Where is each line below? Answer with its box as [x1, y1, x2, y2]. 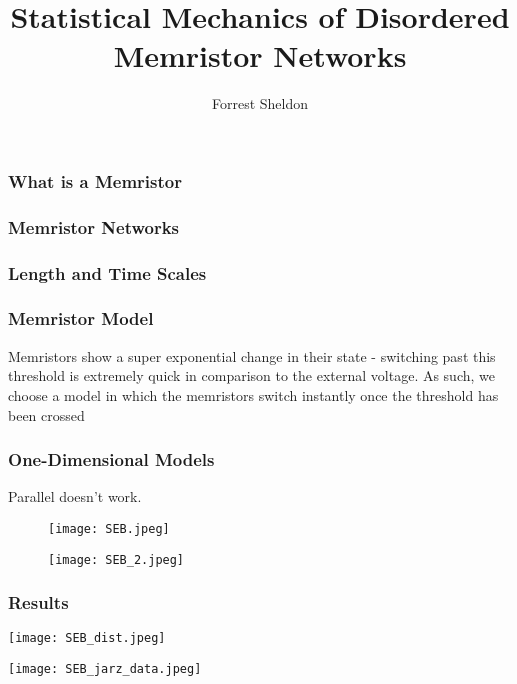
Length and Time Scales [8, 260, 207, 285]
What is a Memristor [8, 168, 182, 193]
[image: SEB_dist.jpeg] [8, 631, 166, 646]
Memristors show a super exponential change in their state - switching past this [8, 345, 496, 366]
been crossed [8, 404, 85, 425]
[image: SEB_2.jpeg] [48, 552, 185, 567]
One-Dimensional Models [8, 447, 215, 472]
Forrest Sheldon [211, 93, 309, 114]
